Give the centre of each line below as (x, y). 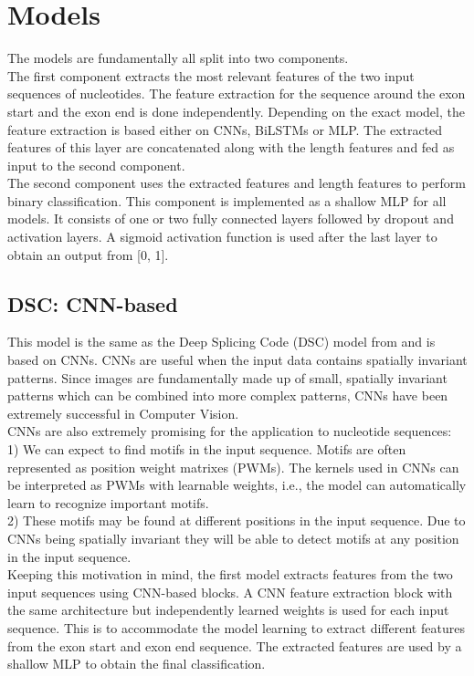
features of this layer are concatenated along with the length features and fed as (231, 147)
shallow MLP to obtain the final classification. (137, 664)
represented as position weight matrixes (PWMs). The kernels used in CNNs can (233, 467)
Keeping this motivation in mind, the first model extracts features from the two (230, 574)
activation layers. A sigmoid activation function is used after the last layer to (222, 237)
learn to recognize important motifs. (108, 502)
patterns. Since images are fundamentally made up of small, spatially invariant (227, 377)
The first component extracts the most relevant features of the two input (211, 75)
